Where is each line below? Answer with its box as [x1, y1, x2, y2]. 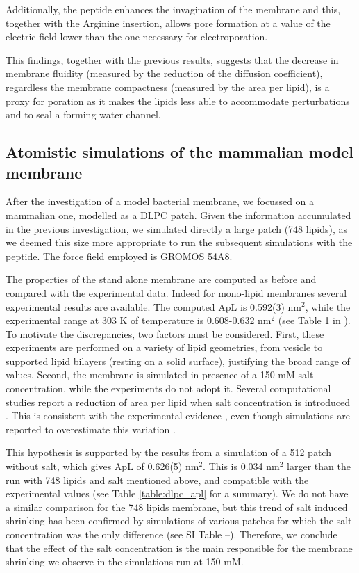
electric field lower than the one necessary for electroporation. [6, 29, 268, 44]
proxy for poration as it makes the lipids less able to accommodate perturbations [6, 93, 350, 108]
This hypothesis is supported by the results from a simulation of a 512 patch [6, 445, 331, 460]
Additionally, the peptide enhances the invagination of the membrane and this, [6, 2, 341, 16]
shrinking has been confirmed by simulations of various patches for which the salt [6, 513, 352, 528]
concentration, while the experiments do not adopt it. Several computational [6, 381, 331, 396]
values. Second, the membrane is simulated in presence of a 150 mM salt [6, 367, 314, 382]
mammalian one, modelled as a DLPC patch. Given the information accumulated [6, 207, 351, 222]
